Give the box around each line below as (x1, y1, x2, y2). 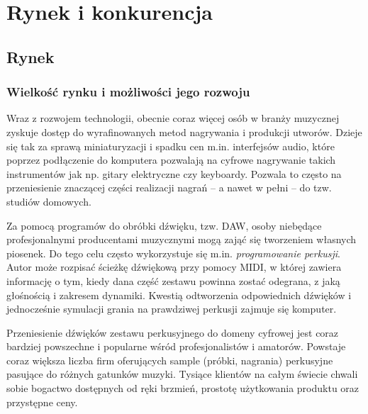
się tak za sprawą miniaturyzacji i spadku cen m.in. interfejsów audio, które (6, 138, 335, 153)
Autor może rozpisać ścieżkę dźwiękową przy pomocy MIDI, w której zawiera (6, 259, 342, 274)
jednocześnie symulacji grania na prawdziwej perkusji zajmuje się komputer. (6, 301, 337, 316)
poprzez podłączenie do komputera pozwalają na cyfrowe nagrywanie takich (6, 152, 336, 167)
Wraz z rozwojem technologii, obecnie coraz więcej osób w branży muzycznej (6, 111, 340, 125)
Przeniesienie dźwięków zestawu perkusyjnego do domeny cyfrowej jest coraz (6, 325, 339, 340)
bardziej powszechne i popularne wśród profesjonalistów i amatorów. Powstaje (6, 339, 346, 354)
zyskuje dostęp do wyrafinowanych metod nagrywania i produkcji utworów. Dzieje (6, 124, 362, 139)
